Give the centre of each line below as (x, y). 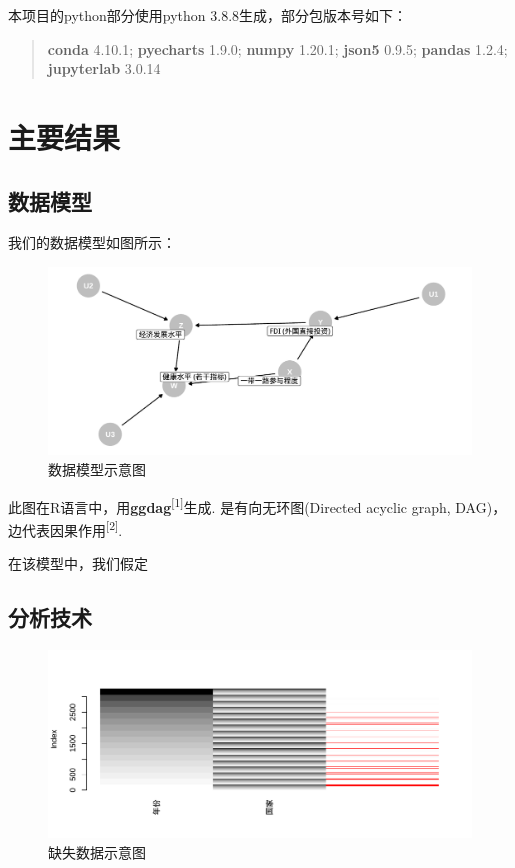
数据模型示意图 (97, 468)
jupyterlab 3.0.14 (104, 68)
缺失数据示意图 (97, 851)
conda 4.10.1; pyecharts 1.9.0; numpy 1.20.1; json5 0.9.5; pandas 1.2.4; (277, 48)
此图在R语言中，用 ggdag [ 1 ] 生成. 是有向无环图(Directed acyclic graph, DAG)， (257, 505)
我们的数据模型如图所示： (92, 242)
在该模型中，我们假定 (78, 563)
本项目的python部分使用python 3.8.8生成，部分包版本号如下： (208, 15)
